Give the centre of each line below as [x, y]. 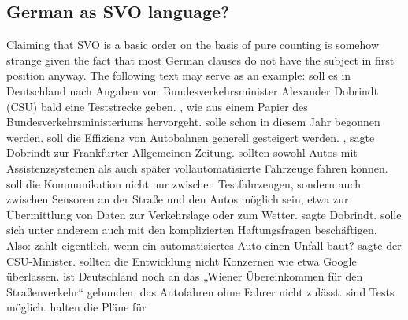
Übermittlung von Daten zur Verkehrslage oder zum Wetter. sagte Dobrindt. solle [204, 214]
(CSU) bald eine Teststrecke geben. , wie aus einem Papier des [157, 106]
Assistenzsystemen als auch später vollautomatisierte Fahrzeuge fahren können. [197, 167]
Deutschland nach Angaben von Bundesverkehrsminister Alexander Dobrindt [193, 90]
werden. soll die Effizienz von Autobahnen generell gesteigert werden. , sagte [191, 137]
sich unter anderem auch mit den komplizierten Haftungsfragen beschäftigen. [192, 230]
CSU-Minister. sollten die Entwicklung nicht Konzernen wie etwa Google [182, 260]
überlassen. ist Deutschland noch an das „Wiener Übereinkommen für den [185, 276]
